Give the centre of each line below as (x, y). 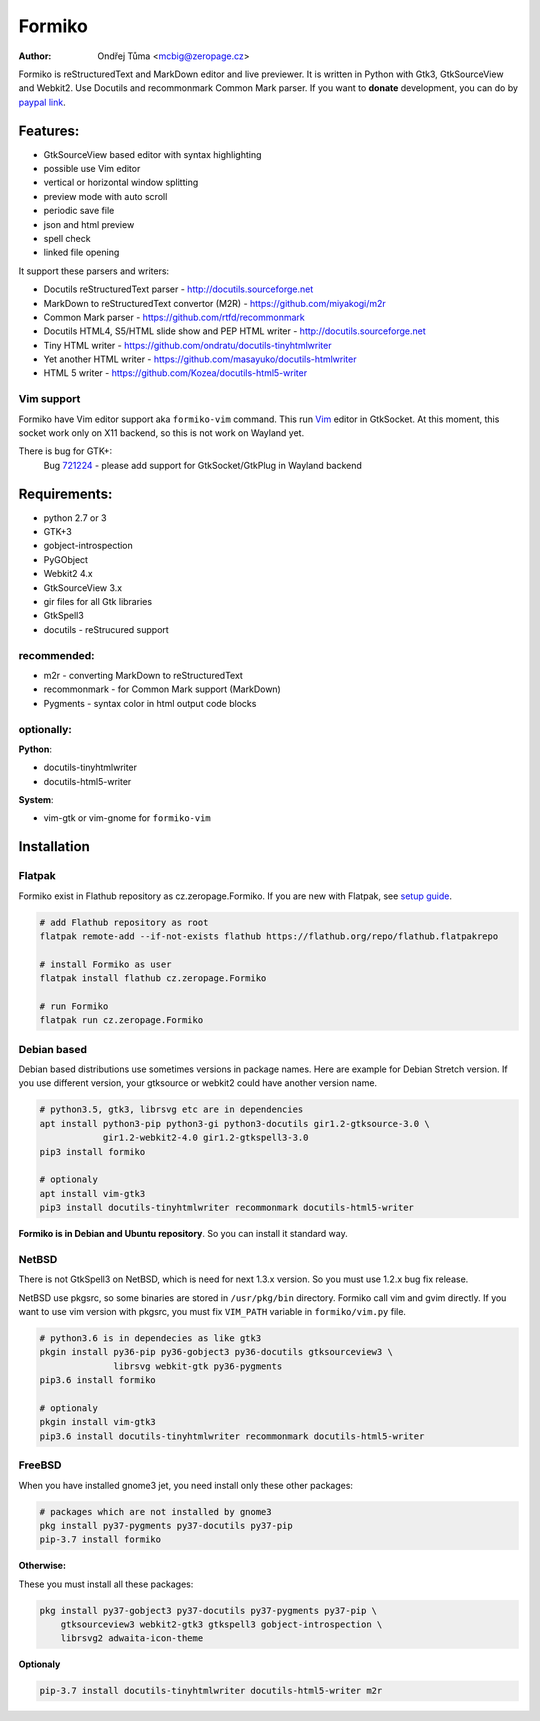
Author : (35, 56)
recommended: (56, 655)
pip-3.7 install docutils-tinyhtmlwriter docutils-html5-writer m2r (211, 1691)
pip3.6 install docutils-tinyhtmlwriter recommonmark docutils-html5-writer (232, 1436)
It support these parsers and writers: (94, 271)
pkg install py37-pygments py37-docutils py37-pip (166, 1525)
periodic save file (79, 211)
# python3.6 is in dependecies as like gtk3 (150, 1338)
